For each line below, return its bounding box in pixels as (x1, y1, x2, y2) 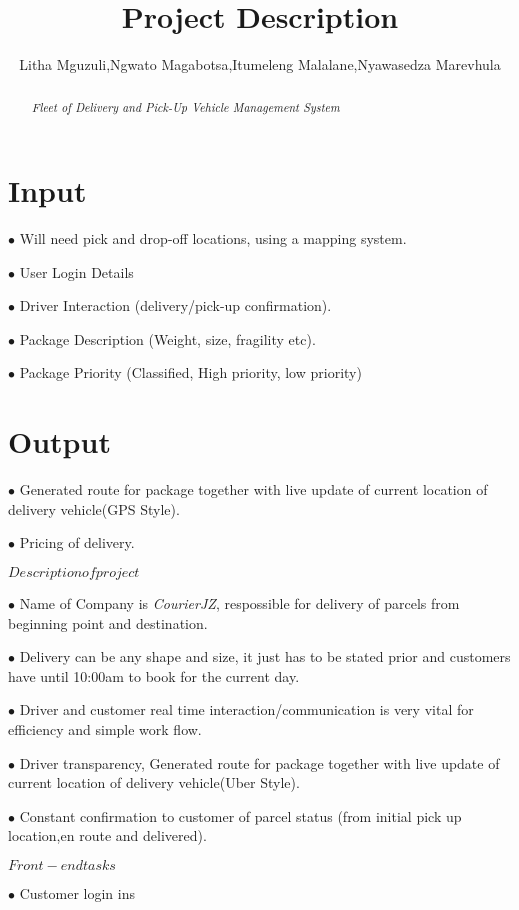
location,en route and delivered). (8, 825, 207, 846)
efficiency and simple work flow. (8, 718, 202, 739)
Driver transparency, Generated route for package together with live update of (19, 752, 500, 773)
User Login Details (19, 261, 134, 282)
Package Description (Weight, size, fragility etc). (19, 328, 316, 349)
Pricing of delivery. (19, 532, 135, 553)
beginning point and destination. (8, 612, 208, 633)
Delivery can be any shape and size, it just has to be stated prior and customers (19, 646, 511, 667)
